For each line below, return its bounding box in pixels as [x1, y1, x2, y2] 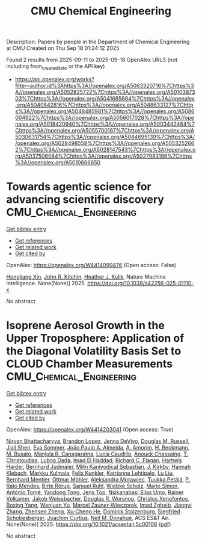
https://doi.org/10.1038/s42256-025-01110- [87, 279, 194, 286]
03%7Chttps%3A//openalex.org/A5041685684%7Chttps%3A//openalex [14, 94, 195, 102]
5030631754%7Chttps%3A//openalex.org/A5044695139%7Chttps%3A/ [14, 133, 195, 140]
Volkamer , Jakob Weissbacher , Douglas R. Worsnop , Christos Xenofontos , [6, 495, 189, 502]
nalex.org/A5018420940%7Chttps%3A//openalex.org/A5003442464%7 [14, 120, 195, 128]
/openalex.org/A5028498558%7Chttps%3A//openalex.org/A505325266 [14, 140, 195, 147]
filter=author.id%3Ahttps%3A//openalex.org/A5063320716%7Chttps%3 [14, 82, 194, 89]
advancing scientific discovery [6, 193, 164, 206]
